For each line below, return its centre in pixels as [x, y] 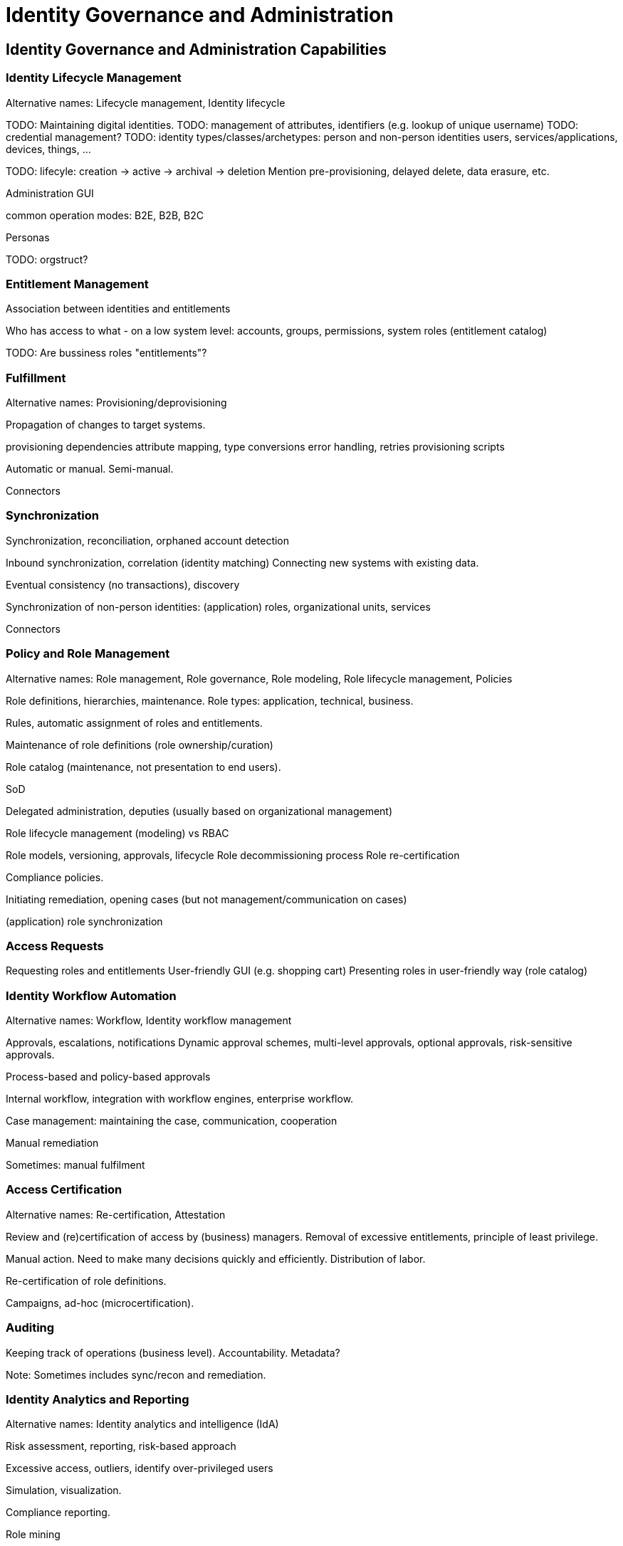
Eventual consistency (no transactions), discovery [123, 584]
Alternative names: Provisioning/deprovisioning [116, 403]
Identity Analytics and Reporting [98, 1399]
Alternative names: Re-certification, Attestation [116, 1214]
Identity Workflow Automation [91, 995]
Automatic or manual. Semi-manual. [90, 469]
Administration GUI [50, 193]
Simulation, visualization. [64, 1490]
